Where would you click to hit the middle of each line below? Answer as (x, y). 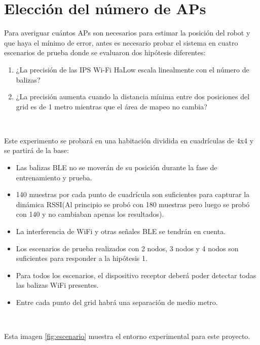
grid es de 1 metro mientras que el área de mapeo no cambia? (112, 106)
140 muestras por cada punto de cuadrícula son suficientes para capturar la (133, 194)
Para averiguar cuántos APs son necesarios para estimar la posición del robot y (127, 33)
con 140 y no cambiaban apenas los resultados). (90, 214)
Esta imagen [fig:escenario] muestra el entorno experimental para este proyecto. (127, 336)
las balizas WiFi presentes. (57, 285)
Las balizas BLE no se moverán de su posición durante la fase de (117, 167)
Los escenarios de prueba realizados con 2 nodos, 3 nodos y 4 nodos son (127, 248)
